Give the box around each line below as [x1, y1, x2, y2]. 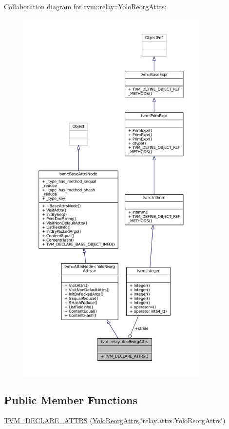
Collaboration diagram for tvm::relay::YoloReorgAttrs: [4, 1, 167, 11]
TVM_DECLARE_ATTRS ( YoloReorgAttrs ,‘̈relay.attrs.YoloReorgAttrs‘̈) [4, 415, 226, 425]
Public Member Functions [4, 392, 137, 407]
